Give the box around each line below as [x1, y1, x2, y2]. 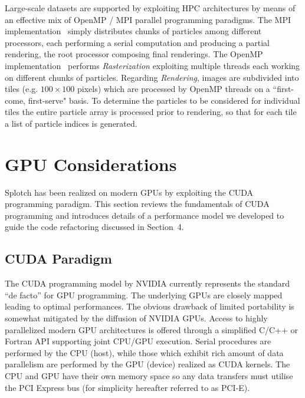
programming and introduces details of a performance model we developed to [5, 209, 284, 221]
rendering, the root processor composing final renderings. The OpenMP [5, 48, 263, 60]
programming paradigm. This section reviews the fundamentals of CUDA [5, 198, 270, 210]
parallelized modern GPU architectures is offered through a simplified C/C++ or [5, 323, 299, 335]
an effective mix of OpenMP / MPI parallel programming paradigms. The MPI [5, 13, 291, 25]
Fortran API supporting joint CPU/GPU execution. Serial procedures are [5, 335, 271, 347]
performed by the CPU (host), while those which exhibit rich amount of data [5, 346, 284, 358]
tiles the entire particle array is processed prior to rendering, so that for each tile [5, 106, 297, 118]
